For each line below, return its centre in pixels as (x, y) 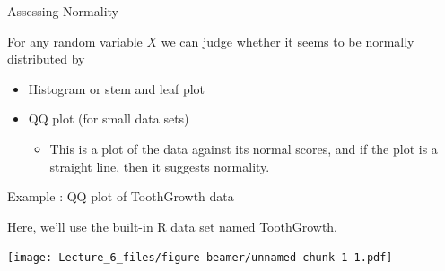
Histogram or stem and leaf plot (117, 88)
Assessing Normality (63, 11)
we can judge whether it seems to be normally (288, 41)
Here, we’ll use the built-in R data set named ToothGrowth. (173, 226)
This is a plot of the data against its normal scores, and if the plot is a (244, 148)
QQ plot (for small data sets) (109, 119)
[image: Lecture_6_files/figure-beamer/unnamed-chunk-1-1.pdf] (200, 258)
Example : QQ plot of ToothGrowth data (121, 196)
